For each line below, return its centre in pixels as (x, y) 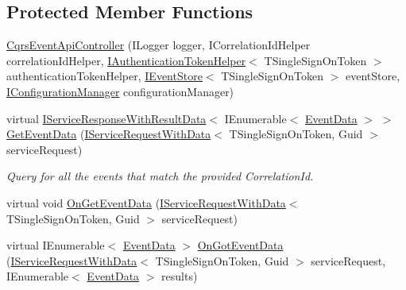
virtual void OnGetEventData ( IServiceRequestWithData (146, 202)
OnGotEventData (240, 245)
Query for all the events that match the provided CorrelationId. (160, 176)
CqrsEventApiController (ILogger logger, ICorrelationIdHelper (159, 45)
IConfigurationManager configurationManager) (120, 91)
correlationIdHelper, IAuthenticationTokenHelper (126, 60)
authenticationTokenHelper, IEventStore (104, 76)
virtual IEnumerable (56, 245)
